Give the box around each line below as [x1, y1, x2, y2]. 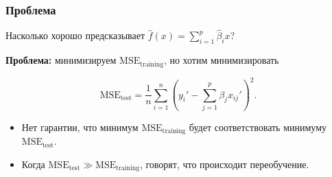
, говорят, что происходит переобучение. [139, 156, 309, 171]
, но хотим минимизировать [163, 53, 279, 67]
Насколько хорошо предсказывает [5, 28, 145, 43]
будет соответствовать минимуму [189, 119, 327, 134]
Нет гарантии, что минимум [21, 119, 139, 134]
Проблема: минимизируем [5, 53, 117, 67]
